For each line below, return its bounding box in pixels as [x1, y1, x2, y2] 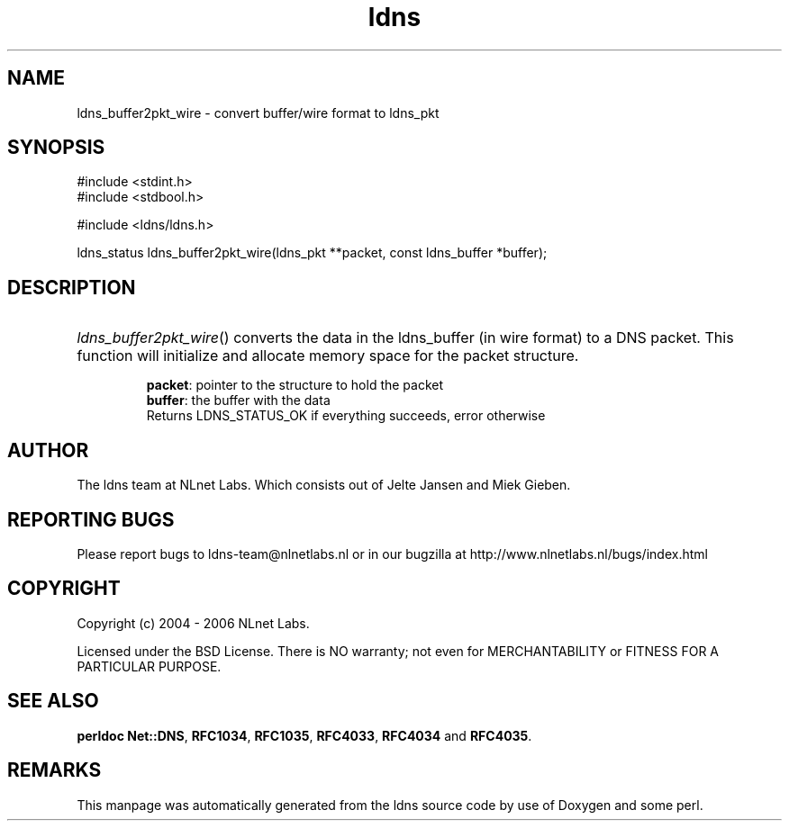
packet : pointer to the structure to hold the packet [146, 377, 444, 393]
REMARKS [7, 759, 102, 782]
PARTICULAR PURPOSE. [77, 658, 222, 674]
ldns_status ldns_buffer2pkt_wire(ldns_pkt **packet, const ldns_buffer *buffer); [77, 245, 548, 261]
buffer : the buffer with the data [146, 392, 331, 409]
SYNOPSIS [7, 136, 105, 159]
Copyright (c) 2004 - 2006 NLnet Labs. [77, 615, 310, 631]
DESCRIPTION [7, 275, 136, 299]
